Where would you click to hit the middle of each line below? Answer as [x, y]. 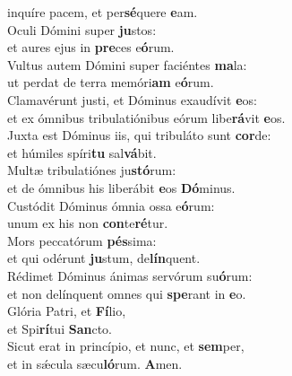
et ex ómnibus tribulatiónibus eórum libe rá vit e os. [146, 117]
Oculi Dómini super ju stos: [82, 29]
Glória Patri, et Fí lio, [67, 311]
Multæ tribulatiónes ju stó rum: [92, 170]
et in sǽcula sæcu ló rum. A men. [95, 363]
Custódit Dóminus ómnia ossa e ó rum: [111, 205]
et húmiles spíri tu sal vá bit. [82, 152]
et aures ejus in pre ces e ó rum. [91, 47]
